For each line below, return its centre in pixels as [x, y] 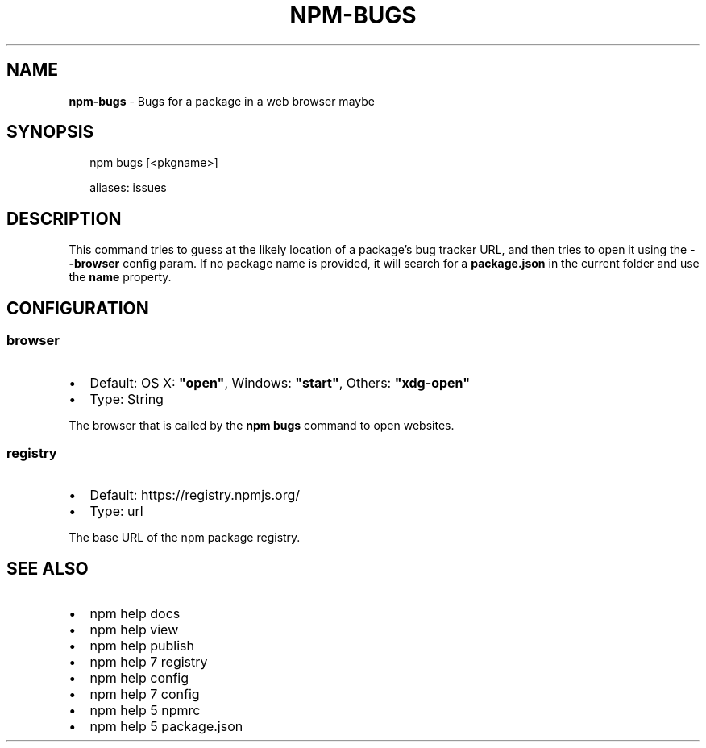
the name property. [120, 277]
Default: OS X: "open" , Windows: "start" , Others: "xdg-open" [280, 382]
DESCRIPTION [64, 218]
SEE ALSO [48, 568]
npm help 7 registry [149, 662]
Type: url [116, 511]
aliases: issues [128, 188]
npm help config [139, 678]
